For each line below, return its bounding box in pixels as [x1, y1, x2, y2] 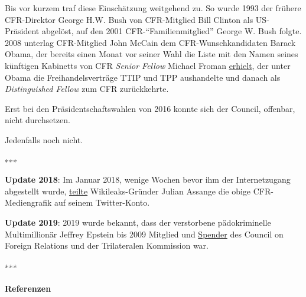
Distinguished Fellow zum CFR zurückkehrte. [5, 82, 169, 95]
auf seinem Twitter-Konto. [54, 196, 150, 209]
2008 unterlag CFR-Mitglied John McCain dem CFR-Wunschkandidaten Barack [5, 36, 296, 48]
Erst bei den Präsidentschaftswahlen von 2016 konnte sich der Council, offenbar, [5, 102, 295, 114]
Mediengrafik [5, 196, 52, 209]
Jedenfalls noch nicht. [5, 133, 83, 146]
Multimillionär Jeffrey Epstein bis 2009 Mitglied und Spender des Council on [5, 227, 284, 240]
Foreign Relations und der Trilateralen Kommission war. [5, 239, 209, 252]
